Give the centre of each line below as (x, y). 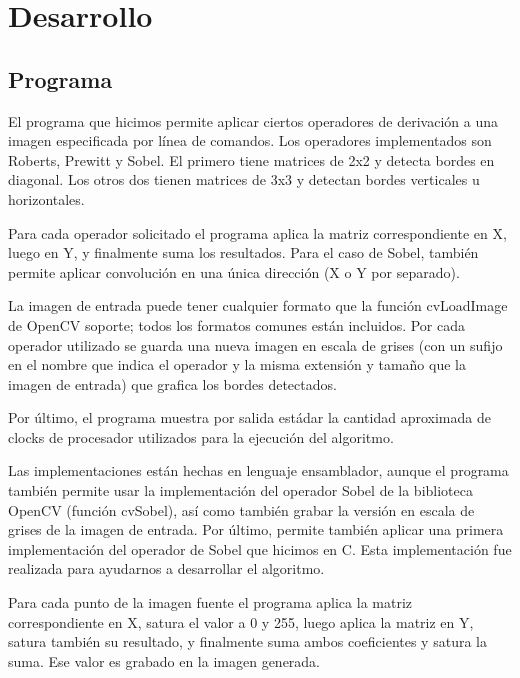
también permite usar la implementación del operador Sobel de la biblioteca (240, 490)
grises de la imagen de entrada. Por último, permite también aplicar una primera (256, 529)
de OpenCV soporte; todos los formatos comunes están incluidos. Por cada (237, 324)
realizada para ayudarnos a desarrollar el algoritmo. (166, 568)
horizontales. (46, 198)
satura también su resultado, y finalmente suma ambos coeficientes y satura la (247, 641)
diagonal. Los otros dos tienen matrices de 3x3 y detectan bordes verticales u (244, 179)
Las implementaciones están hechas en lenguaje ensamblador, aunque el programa (258, 470)
